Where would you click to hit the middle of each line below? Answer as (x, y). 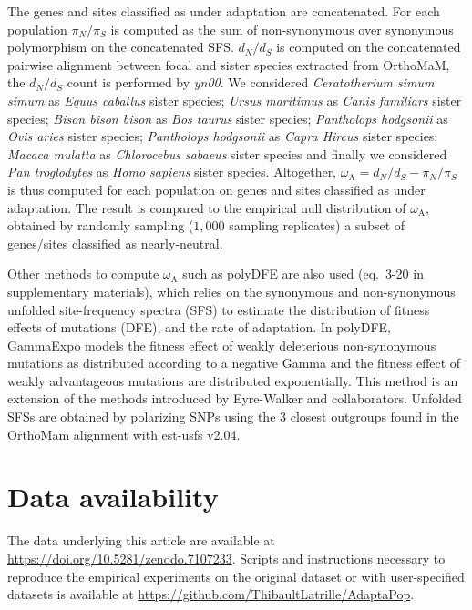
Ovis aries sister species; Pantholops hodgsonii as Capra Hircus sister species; (223, 136)
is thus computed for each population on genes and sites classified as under (216, 189)
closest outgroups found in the (375, 417)
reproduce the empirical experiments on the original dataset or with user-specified (236, 576)
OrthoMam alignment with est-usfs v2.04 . (124, 434)
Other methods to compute (83, 274)
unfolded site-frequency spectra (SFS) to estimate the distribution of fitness (219, 309)
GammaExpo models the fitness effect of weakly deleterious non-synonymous (222, 345)
